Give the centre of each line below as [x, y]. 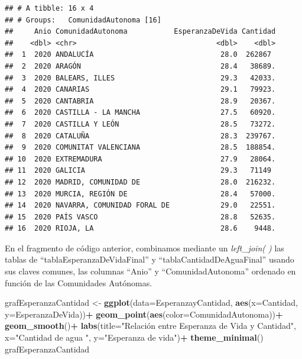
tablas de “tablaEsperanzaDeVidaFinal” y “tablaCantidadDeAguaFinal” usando [150, 259]
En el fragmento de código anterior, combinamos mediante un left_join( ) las [144, 248]
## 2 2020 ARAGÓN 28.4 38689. [140, 66]
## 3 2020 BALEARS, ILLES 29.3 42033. [140, 78]
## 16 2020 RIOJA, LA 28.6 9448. [140, 229]
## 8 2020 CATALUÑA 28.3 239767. [140, 136]
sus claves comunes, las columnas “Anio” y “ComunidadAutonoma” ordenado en [150, 271]
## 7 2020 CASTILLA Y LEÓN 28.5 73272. [140, 124]
